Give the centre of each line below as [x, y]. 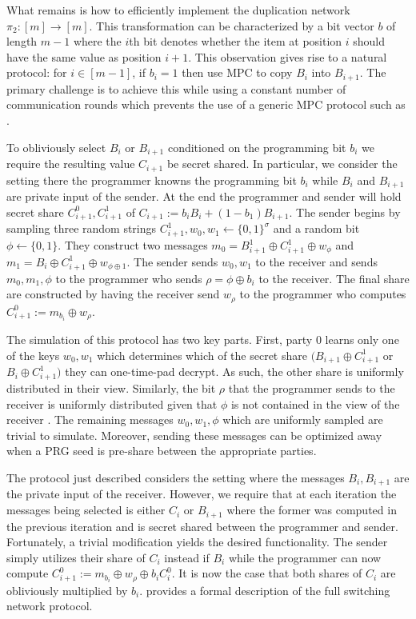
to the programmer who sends [129, 278]
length [22, 41]
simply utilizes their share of [76, 557]
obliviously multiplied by [67, 590]
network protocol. [50, 606]
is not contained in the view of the [315, 403]
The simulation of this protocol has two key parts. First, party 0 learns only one [203, 339]
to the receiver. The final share [334, 278]
